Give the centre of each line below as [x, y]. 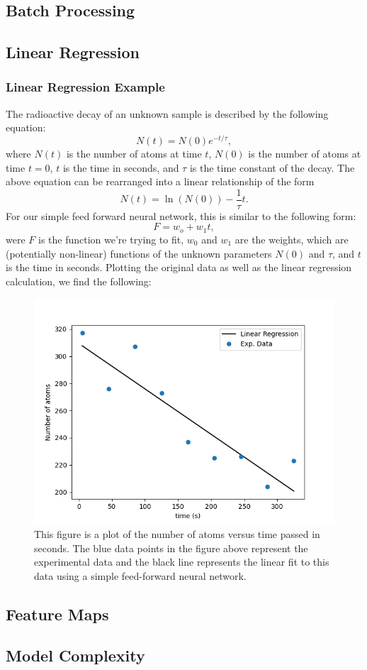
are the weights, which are [292, 239]
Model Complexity [75, 655]
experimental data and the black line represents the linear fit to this [182, 562]
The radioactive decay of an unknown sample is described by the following [167, 113]
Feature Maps [57, 614]
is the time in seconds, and [121, 167]
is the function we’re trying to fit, [111, 239]
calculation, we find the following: [79, 281]
